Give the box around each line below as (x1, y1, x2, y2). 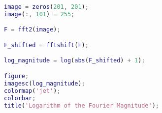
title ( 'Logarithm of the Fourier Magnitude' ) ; (4, 102, 160, 109)
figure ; (4, 73, 29, 80)
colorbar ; (4, 94, 36, 102)
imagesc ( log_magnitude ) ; (4, 80, 85, 87)
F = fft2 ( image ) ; (4, 26, 61, 33)
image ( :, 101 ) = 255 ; (4, 10, 75, 18)
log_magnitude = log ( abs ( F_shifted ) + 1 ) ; (4, 57, 145, 64)
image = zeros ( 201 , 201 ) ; (4, 3, 89, 10)
